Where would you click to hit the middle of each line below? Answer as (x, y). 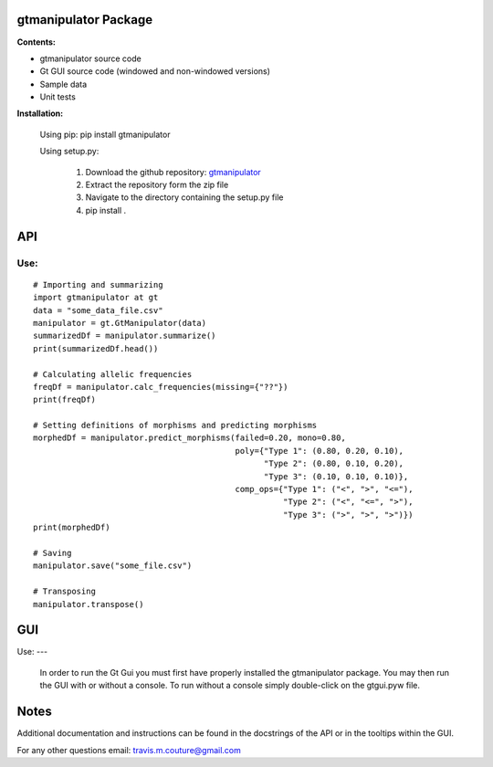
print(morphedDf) (72, 528)
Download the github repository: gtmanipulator (173, 172)
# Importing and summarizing (98, 284)
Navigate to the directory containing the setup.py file (184, 197)
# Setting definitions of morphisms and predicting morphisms (175, 426)
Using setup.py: (69, 152)
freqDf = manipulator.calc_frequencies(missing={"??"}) (161, 387)
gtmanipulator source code (90, 58)
